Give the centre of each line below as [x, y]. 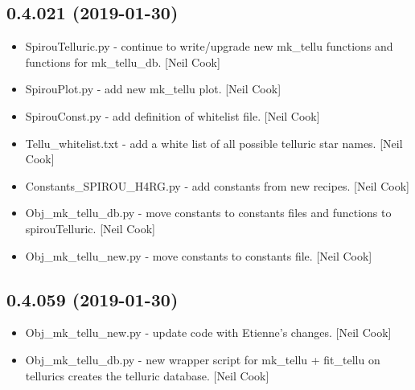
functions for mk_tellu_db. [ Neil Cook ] [123, 62]
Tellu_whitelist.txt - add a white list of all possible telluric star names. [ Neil [214, 143]
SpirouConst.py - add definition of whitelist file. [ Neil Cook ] [173, 115]
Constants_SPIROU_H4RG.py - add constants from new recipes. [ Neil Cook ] [217, 185]
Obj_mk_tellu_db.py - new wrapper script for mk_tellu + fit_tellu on [203, 359]
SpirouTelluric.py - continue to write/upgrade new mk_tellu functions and [209, 46]
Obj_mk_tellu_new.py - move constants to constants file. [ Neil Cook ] [199, 255]
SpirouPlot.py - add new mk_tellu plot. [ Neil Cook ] [153, 89]
